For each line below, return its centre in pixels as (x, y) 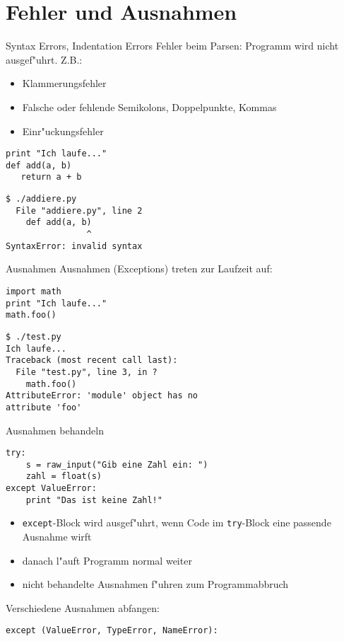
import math (34, 291)
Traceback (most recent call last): (92, 360)
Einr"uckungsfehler (63, 131)
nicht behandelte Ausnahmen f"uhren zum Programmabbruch (155, 584)
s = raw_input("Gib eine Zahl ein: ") (117, 464)
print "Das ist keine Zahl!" (94, 500)
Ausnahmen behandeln (55, 430)
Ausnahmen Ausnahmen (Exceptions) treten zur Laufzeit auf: (139, 268)
